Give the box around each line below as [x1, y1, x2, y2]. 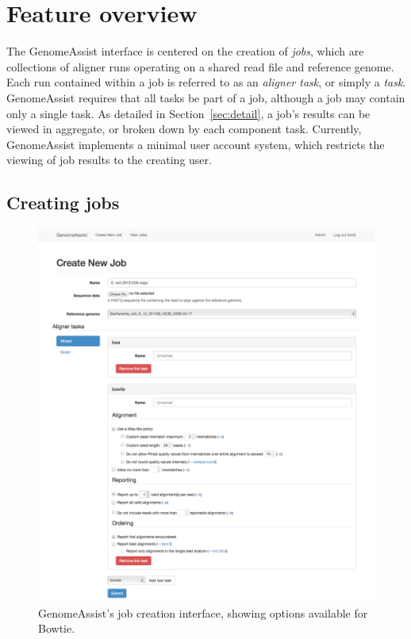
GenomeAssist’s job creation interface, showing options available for [38, 604, 368, 621]
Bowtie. [38, 620, 75, 637]
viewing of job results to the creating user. [6, 151, 212, 168]
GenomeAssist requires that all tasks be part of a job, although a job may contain [6, 89, 405, 105]
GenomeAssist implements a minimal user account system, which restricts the [6, 136, 385, 152]
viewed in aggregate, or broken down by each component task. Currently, [6, 121, 362, 137]
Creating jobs [6, 190, 120, 215]
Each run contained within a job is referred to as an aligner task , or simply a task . [6, 74, 406, 90]
